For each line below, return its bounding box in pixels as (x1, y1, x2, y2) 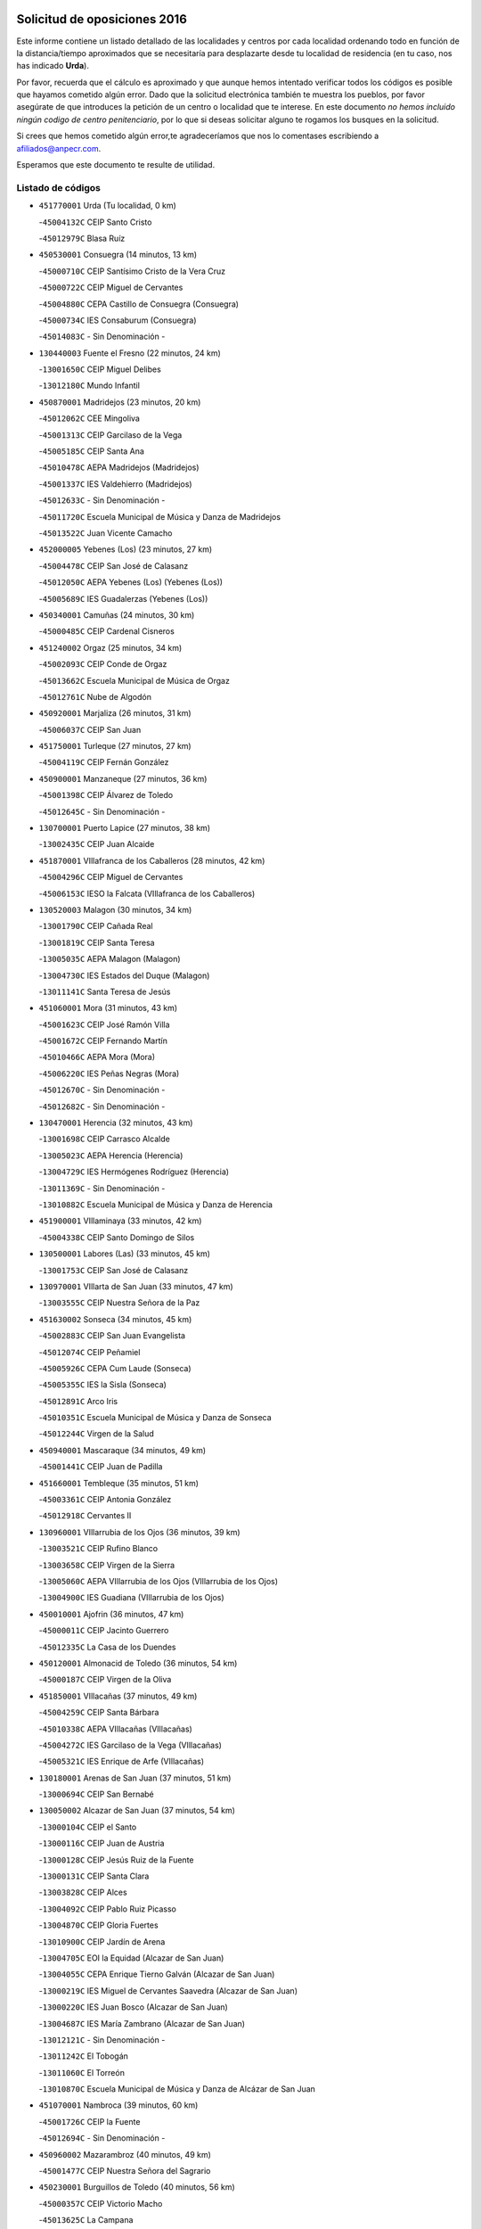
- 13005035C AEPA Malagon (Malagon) (38, 954, 182, 965)
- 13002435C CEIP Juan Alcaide (38, 839, 155, 850)
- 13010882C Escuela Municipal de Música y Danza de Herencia (38, 1199, 273, 1210)
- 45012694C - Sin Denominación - (38, 2133, 166, 2143)
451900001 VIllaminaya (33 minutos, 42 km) (38, 1215, 202, 1226)
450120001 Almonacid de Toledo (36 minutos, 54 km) (38, 1657, 238, 1668)
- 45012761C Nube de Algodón (38, 691, 151, 702)
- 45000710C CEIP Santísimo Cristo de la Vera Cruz (38, 266, 226, 276)
